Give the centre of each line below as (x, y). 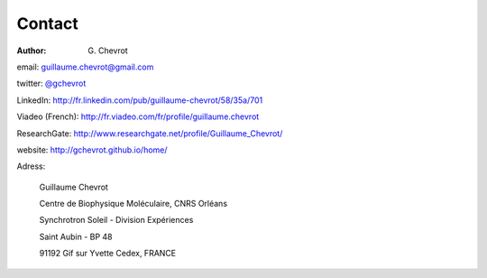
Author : (32, 51)
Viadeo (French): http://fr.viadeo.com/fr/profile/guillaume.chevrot (138, 116)
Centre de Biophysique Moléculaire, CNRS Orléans (133, 204)
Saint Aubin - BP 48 (76, 236)
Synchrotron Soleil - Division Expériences (116, 220)
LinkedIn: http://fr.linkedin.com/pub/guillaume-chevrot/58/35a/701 (140, 100)
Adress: (31, 166)
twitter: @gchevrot (51, 83)
